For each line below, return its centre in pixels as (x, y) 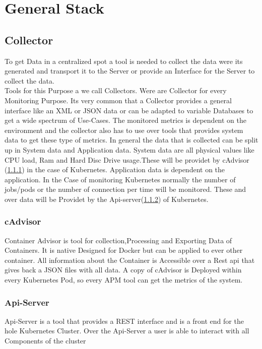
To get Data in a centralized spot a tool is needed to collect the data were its (124, 61)
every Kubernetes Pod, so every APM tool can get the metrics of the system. (124, 280)
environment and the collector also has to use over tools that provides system (124, 130)
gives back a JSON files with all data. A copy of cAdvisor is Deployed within (123, 270)
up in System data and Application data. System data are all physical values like (129, 149)
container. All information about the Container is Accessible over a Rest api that (130, 260)
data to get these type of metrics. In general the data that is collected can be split (132, 140)
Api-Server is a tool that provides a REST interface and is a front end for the (124, 321)
